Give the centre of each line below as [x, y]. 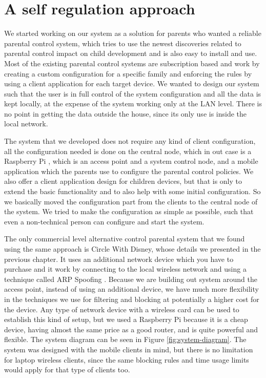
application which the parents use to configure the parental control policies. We [129, 171]
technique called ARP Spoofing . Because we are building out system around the [131, 279]
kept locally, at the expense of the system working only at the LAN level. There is [133, 103]
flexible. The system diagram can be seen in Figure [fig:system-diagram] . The [125, 339]
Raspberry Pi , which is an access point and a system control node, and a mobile [131, 161]
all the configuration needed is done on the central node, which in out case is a [128, 151]
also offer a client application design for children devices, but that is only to [123, 181]
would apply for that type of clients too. [67, 370]
